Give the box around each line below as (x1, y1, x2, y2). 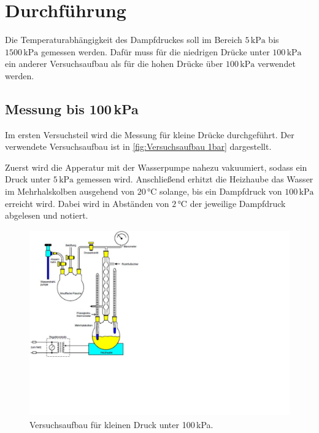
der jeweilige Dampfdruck (190, 197, 286, 209)
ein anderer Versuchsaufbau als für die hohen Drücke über (5, 57, 223, 70)
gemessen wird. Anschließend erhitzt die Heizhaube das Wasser (76, 173, 313, 185)
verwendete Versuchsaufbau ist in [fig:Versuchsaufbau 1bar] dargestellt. (5, 140, 272, 153)
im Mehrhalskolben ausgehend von (5, 185, 134, 198)
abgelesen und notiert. (5, 209, 88, 222)
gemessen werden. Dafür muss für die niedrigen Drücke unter (40, 45, 270, 58)
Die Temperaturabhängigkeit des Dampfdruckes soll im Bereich (5, 33, 242, 46)
